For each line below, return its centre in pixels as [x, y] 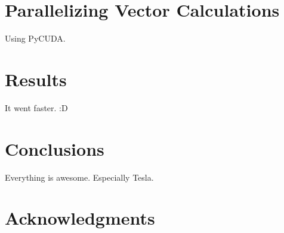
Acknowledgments [80, 218]
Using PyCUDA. [35, 38]
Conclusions [55, 148]
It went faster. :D [36, 107]
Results [36, 79]
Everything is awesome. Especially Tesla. [79, 177]
